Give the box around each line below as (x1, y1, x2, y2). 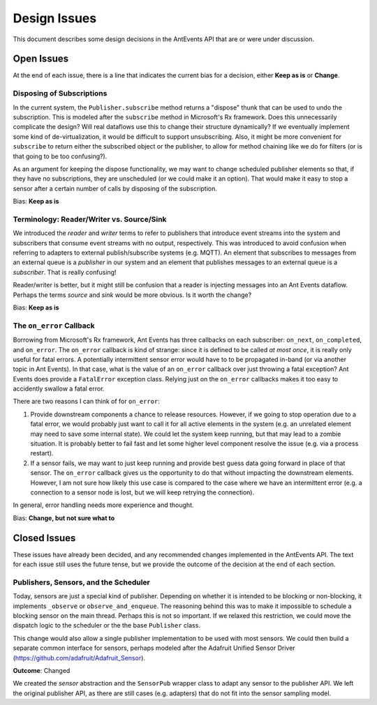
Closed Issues (13, 532, 76, 544)
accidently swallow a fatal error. (13, 384, 105, 393)
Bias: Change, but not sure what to (13, 513, 115, 522)
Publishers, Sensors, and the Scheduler (13, 577, 150, 587)
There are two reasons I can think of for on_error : (13, 397, 160, 406)
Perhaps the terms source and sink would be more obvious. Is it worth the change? (13, 290, 252, 299)
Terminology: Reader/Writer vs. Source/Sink (13, 214, 167, 224)
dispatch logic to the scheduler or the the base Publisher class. (13, 621, 200, 630)
